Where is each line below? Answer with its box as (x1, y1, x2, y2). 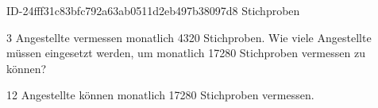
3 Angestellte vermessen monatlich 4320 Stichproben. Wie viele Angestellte (6, 29, 372, 45)
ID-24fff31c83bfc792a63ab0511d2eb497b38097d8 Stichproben (6, 2, 300, 18)
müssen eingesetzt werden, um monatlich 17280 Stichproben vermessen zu (6, 44, 365, 61)
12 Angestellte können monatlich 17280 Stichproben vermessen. (6, 87, 314, 103)
